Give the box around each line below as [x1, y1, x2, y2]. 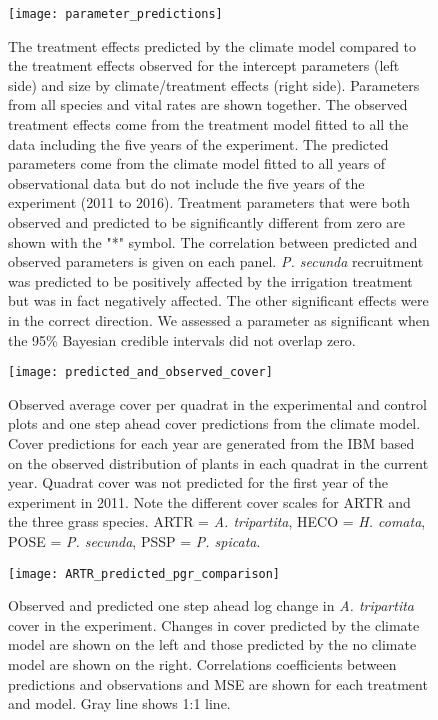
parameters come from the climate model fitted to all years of [8, 153, 386, 174]
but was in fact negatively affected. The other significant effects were [8, 290, 429, 311]
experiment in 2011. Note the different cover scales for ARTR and [8, 491, 411, 512]
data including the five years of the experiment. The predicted [8, 133, 389, 154]
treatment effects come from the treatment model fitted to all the [8, 114, 409, 135]
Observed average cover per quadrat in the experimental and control [8, 393, 427, 414]
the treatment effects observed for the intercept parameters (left [8, 55, 400, 76]
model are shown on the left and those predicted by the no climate [8, 634, 417, 655]
